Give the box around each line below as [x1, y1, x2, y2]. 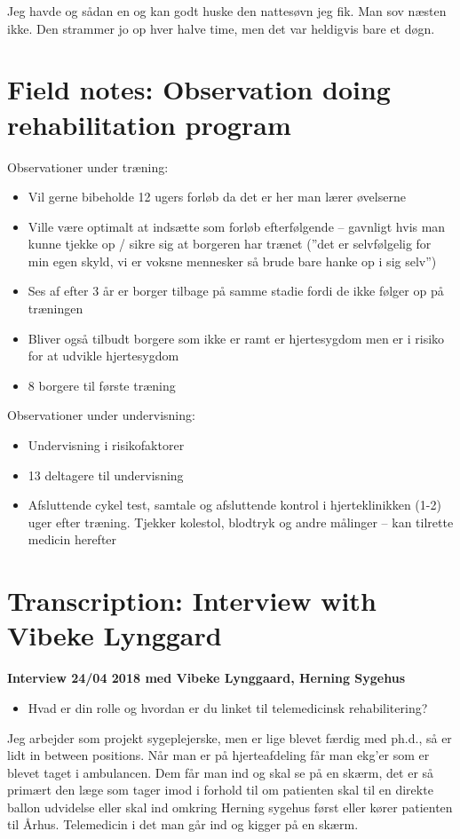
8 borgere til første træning [28, 376, 176, 394]
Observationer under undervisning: [7, 406, 195, 424]
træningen [28, 299, 83, 318]
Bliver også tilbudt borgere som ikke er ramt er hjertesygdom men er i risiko [28, 328, 445, 347]
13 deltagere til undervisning [28, 465, 184, 484]
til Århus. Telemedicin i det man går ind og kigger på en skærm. [7, 815, 359, 834]
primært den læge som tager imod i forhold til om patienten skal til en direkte [7, 780, 433, 799]
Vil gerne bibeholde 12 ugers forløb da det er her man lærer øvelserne [28, 187, 406, 206]
